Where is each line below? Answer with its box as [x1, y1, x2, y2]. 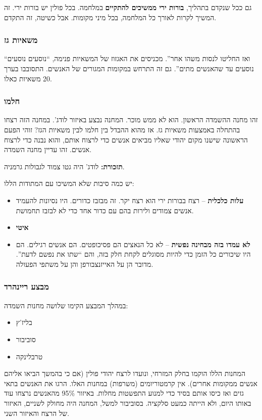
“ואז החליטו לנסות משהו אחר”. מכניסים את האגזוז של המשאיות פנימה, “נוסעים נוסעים [4, 53, 250, 64]
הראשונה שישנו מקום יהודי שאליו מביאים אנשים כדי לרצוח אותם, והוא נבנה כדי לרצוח [4, 134, 248, 145]
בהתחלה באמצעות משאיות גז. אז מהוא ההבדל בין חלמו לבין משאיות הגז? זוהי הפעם [4, 124, 240, 134]
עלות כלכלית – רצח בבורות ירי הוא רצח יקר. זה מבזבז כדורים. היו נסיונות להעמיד [16, 195, 244, 205]
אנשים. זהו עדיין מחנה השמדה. [4, 144, 92, 155]
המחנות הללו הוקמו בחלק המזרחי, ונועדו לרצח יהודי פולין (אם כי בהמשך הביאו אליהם [4, 368, 245, 379]
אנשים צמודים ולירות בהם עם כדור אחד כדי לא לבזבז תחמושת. [16, 205, 194, 215]
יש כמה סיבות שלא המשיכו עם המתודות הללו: [4, 178, 134, 189]
